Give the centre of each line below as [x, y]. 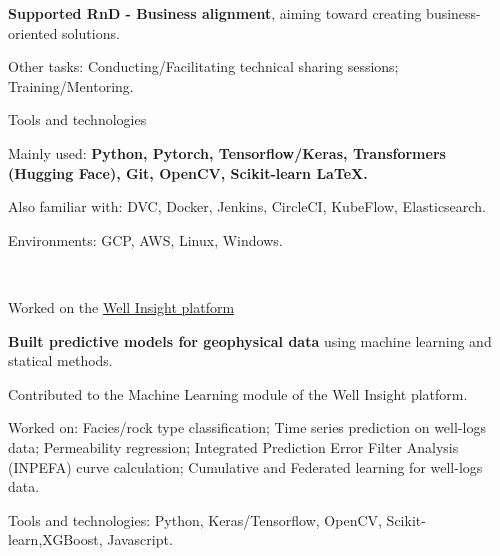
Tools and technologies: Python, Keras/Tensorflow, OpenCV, [195, 519]
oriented [33, 32]
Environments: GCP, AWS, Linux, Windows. [145, 239]
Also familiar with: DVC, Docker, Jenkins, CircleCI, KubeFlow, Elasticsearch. [247, 206]
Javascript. [140, 539]
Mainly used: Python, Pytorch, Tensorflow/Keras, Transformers [227, 152]
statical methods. [60, 360]
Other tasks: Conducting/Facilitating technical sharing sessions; [203, 66]
